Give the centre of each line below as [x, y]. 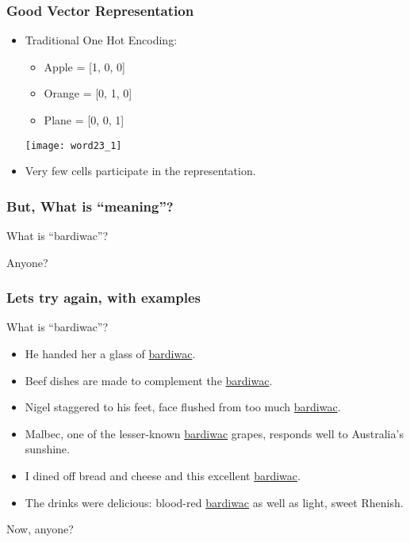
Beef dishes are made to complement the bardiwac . [149, 380]
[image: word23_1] [73, 145]
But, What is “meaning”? [90, 206]
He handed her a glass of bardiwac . [110, 354]
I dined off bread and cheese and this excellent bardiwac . [163, 476]
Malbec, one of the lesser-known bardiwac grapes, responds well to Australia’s [214, 433]
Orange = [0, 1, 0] [88, 93]
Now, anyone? [40, 529]
